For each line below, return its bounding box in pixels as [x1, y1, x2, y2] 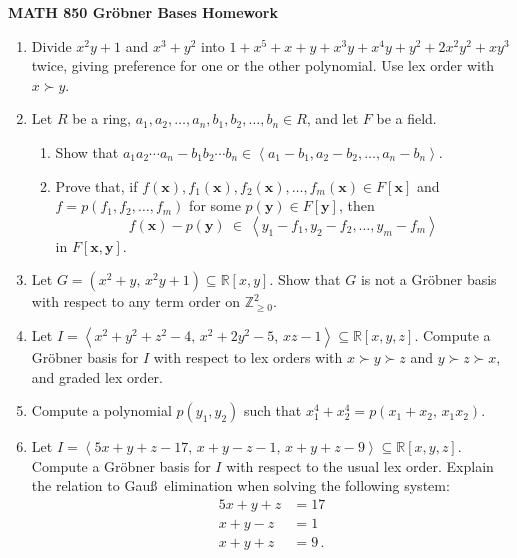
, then [338, 195, 375, 216]
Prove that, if [55, 175, 138, 196]
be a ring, [72, 108, 131, 129]
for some [189, 195, 241, 216]
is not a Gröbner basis [360, 269, 497, 290]
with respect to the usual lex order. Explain [226, 455, 494, 476]
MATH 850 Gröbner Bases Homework [8, 2, 278, 22]
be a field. [376, 108, 437, 129]
